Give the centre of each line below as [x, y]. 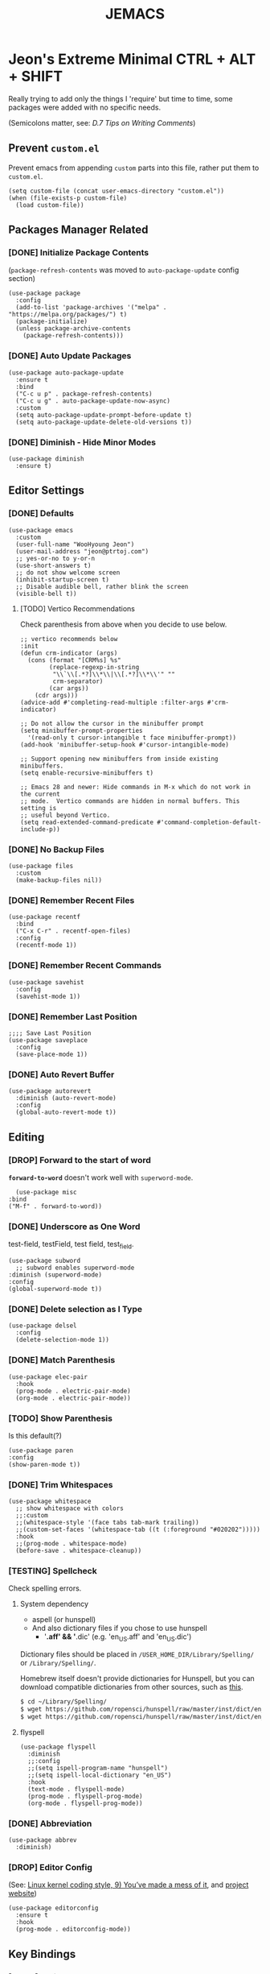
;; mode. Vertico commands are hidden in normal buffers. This [130, 801]
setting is [38, 808]
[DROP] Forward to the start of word [80, 1160]
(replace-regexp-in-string [94, 667]
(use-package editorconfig [53, 1908]
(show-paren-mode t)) [45, 1464]
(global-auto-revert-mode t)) [66, 1112]
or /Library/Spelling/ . [58, 1663]
